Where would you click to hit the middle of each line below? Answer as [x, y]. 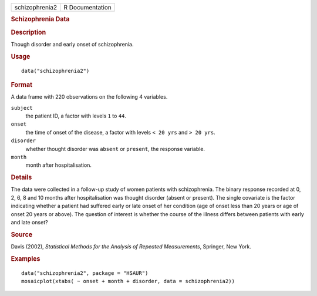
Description [28, 32]
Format [21, 85]
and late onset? [29, 222]
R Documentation [87, 7]
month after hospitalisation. [59, 165]
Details [21, 177]
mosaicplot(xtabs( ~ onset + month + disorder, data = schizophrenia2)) [128, 281]
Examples [26, 258]
